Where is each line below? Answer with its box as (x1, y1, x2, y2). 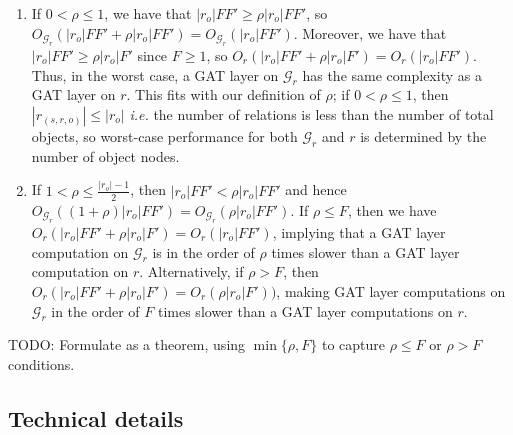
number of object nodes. (31, 145, 180, 166)
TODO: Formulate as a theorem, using (8, 334, 246, 355)
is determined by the (360, 125, 487, 146)
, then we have (347, 199, 437, 220)
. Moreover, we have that (293, 22, 447, 43)
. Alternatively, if (139, 261, 244, 282)
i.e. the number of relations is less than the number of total (129, 103, 494, 124)
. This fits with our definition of (126, 84, 321, 105)
